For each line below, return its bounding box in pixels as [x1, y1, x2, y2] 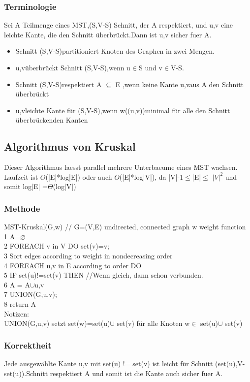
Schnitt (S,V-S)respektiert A [15, 79, 102, 89]
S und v [139, 63, 162, 72]
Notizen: [4, 308, 29, 318]
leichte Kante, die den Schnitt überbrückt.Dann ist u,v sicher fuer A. [4, 29, 212, 39]
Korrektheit [4, 339, 52, 351]
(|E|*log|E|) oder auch [45, 171, 112, 182]
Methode [4, 202, 40, 214]
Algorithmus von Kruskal [4, 139, 136, 154]
